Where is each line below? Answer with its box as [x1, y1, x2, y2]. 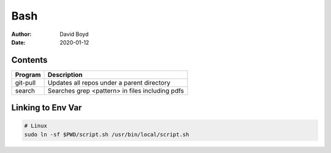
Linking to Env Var [11, 102, 82, 113]
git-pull [15, 78, 36, 87]
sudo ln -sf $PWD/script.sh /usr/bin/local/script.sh [24, 131, 189, 138]
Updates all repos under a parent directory [47, 78, 171, 87]
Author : [11, 30, 32, 38]
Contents [11, 55, 48, 65]
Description [47, 70, 83, 79]
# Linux [24, 123, 47, 129]
